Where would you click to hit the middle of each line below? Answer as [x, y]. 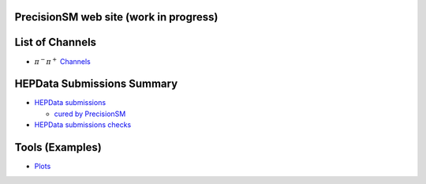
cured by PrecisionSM [90, 114]
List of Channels [56, 42]
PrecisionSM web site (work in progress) [116, 17]
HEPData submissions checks [83, 125]
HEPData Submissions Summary [96, 84]
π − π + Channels [62, 61]
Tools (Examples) [58, 147]
